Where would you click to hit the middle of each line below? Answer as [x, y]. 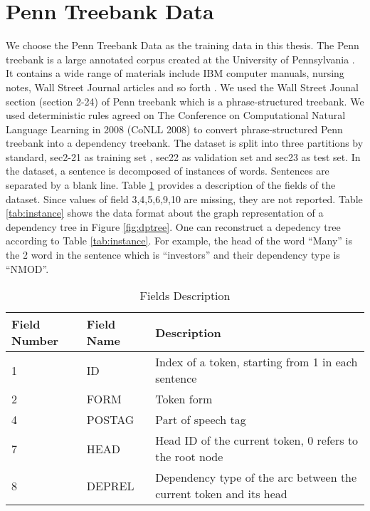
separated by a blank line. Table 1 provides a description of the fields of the [171, 185]
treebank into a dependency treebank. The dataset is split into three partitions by [185, 143]
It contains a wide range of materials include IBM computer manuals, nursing [175, 73]
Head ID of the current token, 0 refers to [257, 440]
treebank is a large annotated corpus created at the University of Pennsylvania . [180, 59]
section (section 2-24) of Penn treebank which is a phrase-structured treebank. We [185, 101]
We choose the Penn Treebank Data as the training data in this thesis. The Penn [183, 45]
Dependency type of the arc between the [256, 478]
